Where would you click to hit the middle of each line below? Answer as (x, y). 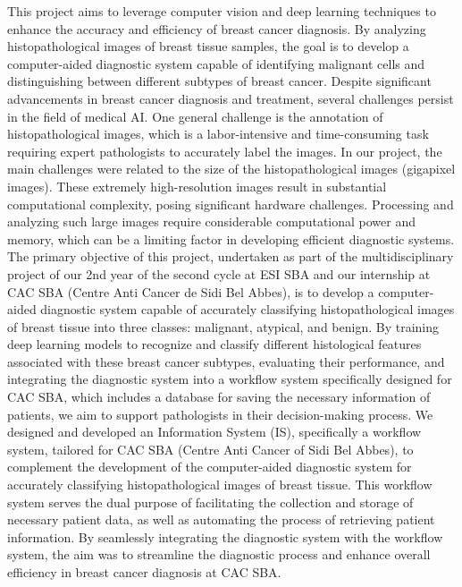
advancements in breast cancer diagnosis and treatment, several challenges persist (231, 98)
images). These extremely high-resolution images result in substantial (197, 186)
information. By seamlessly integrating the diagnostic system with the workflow (225, 536)
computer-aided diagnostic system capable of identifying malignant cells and (216, 63)
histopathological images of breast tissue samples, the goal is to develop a (208, 46)
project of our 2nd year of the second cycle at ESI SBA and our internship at (219, 273)
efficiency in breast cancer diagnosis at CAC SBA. (144, 572)
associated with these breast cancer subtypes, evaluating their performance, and (226, 361)
